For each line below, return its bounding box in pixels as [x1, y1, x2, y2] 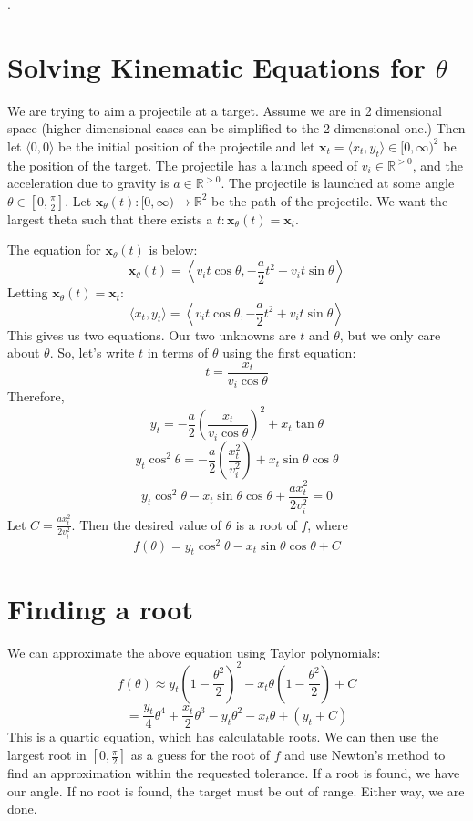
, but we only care [339, 325, 441, 344]
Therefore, [7, 387, 65, 406]
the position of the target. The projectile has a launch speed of [7, 155, 358, 174]
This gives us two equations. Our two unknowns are [7, 325, 296, 344]
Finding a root [7, 589, 193, 627]
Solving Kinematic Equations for [7, 47, 427, 85]
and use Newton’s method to [284, 745, 446, 764]
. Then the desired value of [71, 514, 221, 534]
